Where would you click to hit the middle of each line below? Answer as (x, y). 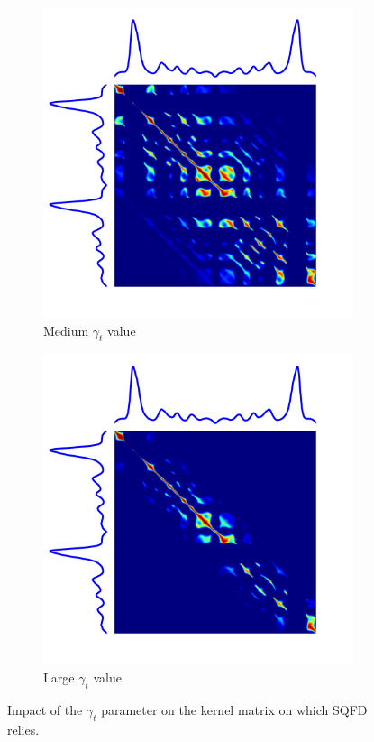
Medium (66, 330)
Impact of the (45, 709)
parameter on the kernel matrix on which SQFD (234, 709)
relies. (23, 729)
